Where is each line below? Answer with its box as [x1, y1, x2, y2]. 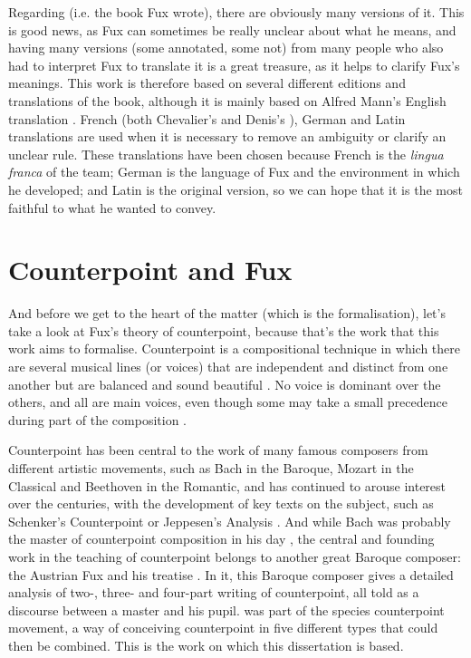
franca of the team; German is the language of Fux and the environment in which [8, 162, 460, 181]
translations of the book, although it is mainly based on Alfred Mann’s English [8, 91, 447, 110]
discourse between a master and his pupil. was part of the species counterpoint [8, 600, 445, 619]
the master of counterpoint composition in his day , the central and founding [8, 529, 435, 548]
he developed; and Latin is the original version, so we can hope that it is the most [8, 179, 463, 198]
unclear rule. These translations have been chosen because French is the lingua [8, 144, 444, 163]
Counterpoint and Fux [8, 251, 293, 288]
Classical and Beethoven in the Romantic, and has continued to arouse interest [8, 476, 447, 495]
